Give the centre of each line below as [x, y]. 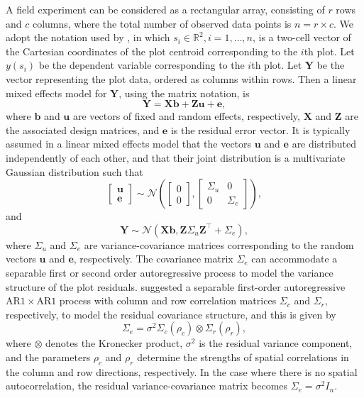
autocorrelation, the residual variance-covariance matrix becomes [147, 386]
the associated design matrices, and [83, 129]
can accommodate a [294, 259]
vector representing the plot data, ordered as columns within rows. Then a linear [181, 78]
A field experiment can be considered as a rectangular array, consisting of [165, 9]
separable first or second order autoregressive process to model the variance [170, 272]
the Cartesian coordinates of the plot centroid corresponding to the [152, 51]
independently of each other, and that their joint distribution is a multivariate [176, 157]
